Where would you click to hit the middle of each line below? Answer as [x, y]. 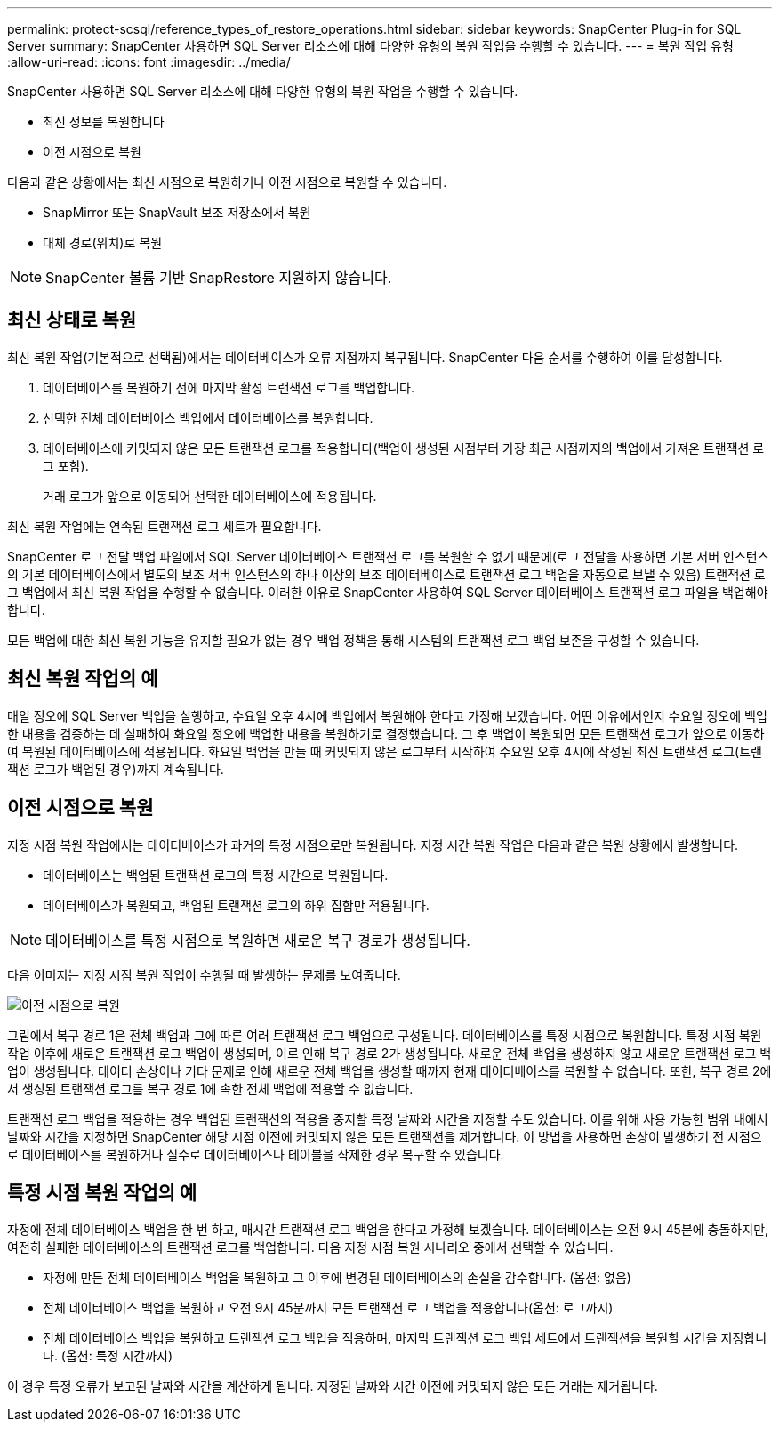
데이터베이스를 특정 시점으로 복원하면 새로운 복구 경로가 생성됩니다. [258, 940]
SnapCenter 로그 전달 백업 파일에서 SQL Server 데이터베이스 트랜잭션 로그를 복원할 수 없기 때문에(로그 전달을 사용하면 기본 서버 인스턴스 [388, 556]
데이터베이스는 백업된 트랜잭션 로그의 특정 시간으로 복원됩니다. [216, 875]
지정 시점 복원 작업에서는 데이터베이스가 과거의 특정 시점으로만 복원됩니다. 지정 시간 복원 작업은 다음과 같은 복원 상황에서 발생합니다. [373, 844]
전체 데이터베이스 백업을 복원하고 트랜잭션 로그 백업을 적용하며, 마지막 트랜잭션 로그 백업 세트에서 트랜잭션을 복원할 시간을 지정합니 [405, 1338]
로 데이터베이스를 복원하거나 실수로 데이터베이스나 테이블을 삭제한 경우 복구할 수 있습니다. [256, 1154]
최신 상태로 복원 [72, 320]
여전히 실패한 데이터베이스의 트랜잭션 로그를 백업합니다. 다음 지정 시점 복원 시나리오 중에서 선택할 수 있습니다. [310, 1247]
